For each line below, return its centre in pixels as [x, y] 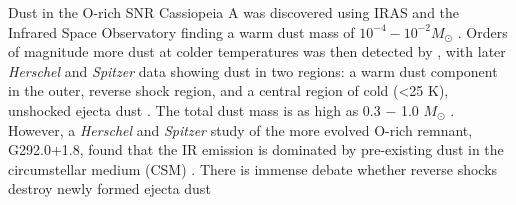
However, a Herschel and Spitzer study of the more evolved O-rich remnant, [240, 129]
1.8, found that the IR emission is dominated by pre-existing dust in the [282, 149]
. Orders [482, 31]
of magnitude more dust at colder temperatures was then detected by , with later [257, 51]
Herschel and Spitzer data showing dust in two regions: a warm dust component [253, 70]
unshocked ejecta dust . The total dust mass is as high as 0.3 [194, 109]
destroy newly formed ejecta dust [109, 188]
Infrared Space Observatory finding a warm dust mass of [181, 31]
